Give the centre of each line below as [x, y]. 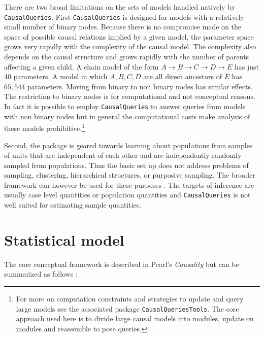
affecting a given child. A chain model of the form [81, 66]
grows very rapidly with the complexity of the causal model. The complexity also [130, 46]
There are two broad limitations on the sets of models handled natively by [120, 7]
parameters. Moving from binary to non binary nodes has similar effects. [140, 86]
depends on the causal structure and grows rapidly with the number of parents [127, 57]
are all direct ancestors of [183, 76]
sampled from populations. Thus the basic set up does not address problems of [126, 165]
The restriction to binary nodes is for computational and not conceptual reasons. [130, 96]
